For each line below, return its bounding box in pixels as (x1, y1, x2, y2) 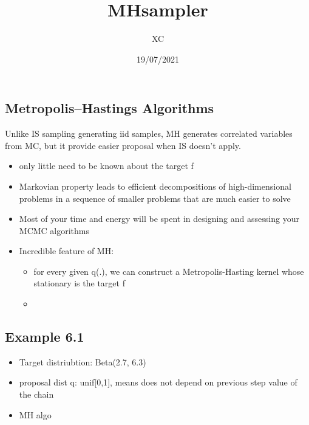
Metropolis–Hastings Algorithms (5, 98, 214, 117)
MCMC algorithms (19, 224, 90, 237)
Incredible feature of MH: (19, 244, 114, 257)
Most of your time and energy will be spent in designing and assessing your (19, 212, 299, 225)
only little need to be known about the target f (19, 159, 194, 172)
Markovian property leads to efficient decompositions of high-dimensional (19, 179, 291, 192)
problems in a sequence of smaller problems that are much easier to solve (19, 192, 291, 204)
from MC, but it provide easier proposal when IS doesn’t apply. (5, 139, 241, 151)
